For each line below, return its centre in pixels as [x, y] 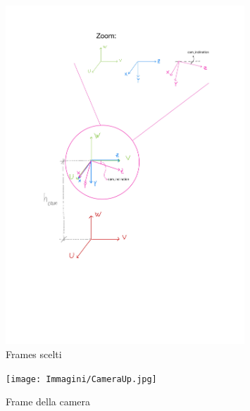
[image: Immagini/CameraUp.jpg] [81, 379]
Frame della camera [48, 401]
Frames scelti [34, 354]
